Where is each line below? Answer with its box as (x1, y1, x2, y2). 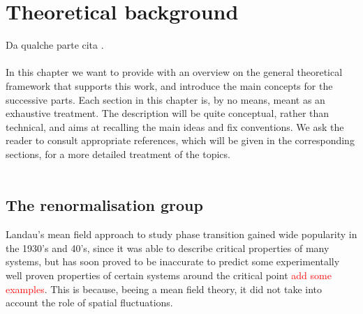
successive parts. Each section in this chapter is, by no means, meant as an (6, 92, 325, 107)
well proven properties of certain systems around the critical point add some (6, 268, 332, 283)
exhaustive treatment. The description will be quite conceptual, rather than (6, 106, 329, 120)
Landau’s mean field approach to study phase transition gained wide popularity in (6, 227, 357, 242)
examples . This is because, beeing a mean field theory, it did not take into (6, 281, 323, 296)
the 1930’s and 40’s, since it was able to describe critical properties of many (6, 240, 329, 255)
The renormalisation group (6, 194, 203, 216)
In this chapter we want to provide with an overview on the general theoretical (6, 65, 343, 79)
